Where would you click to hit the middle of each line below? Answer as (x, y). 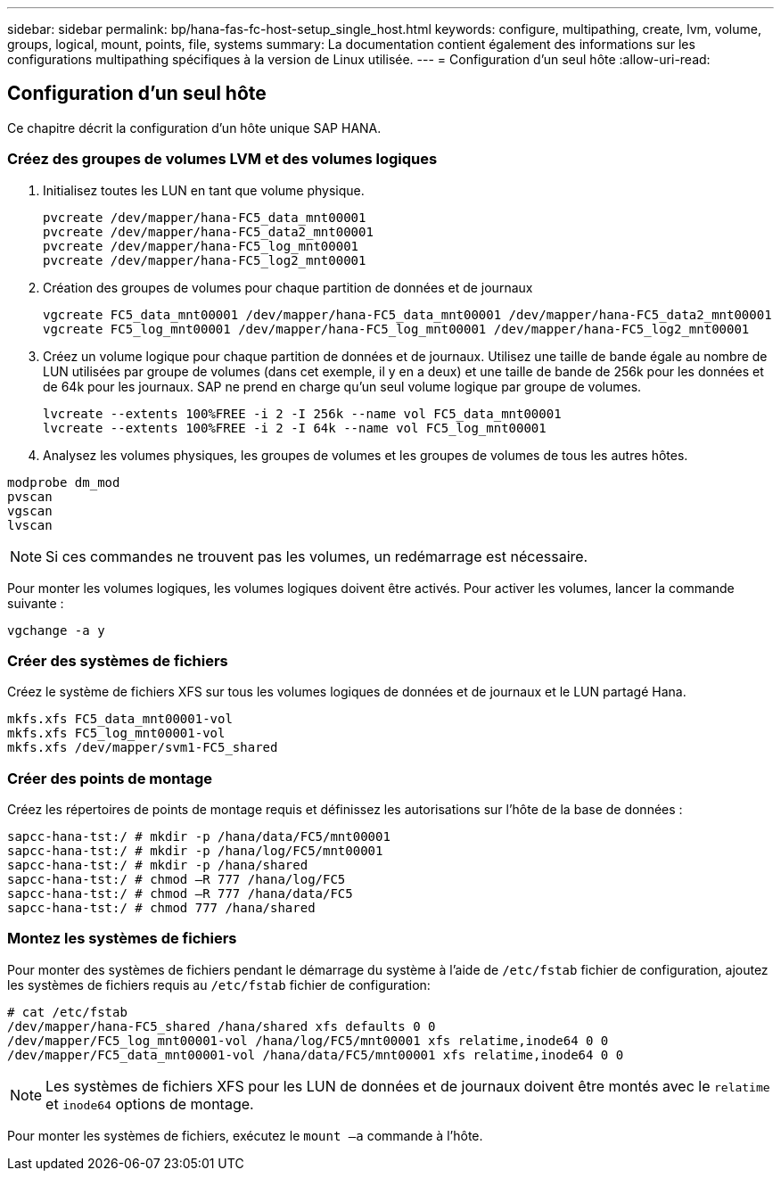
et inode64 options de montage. (150, 1104)
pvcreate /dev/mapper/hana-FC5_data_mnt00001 (205, 217)
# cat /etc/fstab (67, 1012)
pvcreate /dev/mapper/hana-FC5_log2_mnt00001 (205, 260)
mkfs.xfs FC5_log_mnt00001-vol (116, 733)
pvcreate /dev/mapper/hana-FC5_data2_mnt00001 (208, 231)
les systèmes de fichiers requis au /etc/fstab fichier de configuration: (219, 984)
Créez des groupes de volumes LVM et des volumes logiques (222, 159)
